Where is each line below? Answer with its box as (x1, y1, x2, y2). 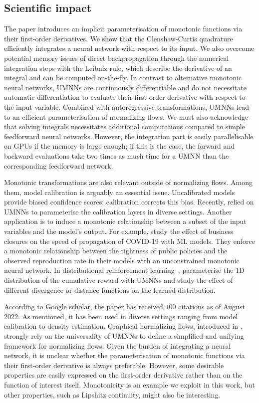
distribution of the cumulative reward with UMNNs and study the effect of (4, 275, 233, 285)
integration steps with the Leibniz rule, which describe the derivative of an (4, 62, 232, 73)
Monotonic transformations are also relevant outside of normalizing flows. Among (4, 177, 253, 188)
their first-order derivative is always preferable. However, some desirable (4, 360, 224, 370)
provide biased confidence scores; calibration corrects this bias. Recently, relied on (4, 197, 254, 207)
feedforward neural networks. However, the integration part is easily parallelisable (4, 131, 254, 141)
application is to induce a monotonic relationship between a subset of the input (4, 216, 247, 226)
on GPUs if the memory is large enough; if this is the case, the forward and (4, 141, 235, 151)
